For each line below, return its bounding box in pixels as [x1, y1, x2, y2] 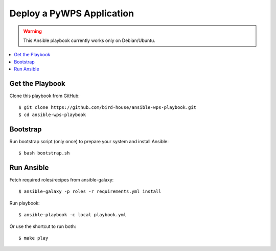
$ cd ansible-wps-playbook [18, 111, 86, 118]
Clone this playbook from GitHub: [9, 93, 80, 99]
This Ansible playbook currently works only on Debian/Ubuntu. [23, 37, 155, 43]
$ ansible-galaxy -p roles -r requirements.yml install [18, 189, 162, 194]
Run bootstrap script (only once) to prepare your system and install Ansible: [9, 138, 169, 144]
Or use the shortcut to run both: [9, 223, 76, 230]
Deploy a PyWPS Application [9, 8, 134, 19]
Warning [23, 28, 42, 34]
